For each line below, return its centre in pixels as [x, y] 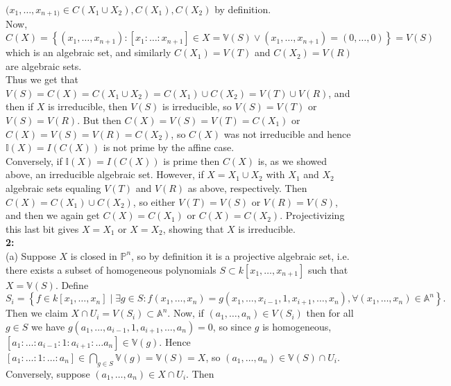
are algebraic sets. [44, 65]
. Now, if [186, 313]
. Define [72, 284]
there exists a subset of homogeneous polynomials [111, 269]
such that [328, 269]
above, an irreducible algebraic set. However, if [105, 174]
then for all [330, 313]
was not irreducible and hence [287, 133]
